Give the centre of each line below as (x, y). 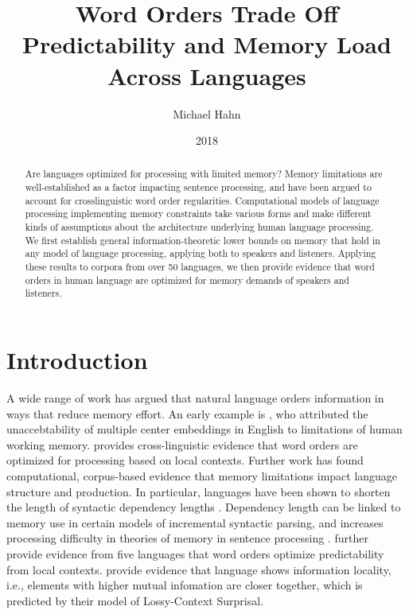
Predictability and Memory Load (207, 44)
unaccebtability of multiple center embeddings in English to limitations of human (204, 429)
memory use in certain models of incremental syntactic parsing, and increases (195, 522)
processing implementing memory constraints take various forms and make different (198, 214)
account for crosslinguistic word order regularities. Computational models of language (202, 200)
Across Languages (207, 75)
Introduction (77, 360)
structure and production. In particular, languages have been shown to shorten (199, 491)
